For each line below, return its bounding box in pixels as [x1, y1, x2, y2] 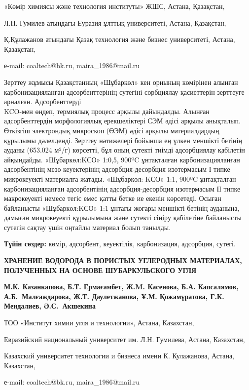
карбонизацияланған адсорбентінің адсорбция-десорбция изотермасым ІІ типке [4, 183, 241, 194]
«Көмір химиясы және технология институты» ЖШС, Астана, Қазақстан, [4, 1, 225, 11]
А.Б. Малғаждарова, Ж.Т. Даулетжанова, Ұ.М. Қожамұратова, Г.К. [4, 291, 224, 301]
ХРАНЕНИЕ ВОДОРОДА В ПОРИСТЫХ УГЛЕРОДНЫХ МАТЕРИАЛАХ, [4, 255, 242, 266]
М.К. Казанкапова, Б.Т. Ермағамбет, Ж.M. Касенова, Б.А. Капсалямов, [4, 281, 239, 292]
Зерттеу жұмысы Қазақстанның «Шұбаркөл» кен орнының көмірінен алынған [4, 77, 238, 87]
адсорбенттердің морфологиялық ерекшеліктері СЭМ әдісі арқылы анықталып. [4, 116, 241, 126]
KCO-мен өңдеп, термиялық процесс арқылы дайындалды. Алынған [4, 106, 210, 116]
